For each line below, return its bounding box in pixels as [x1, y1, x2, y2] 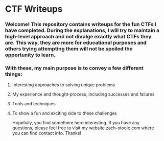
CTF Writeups [5, 3, 63, 15]
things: [5, 71, 23, 78]
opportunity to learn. [5, 51, 56, 58]
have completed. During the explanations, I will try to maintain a [5, 27, 160, 34]
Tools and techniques [12, 101, 56, 107]
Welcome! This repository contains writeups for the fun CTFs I [5, 21, 157, 28]
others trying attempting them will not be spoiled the [5, 46, 133, 52]
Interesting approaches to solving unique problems [12, 82, 115, 88]
